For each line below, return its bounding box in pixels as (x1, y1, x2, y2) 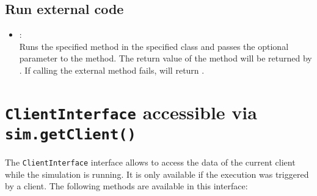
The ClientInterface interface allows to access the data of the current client (5, 156, 296, 169)
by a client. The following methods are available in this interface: (5, 180, 248, 192)
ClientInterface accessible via (5, 99, 257, 124)
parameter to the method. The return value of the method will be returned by (19, 52, 312, 65)
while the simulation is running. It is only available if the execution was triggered (5, 167, 309, 180)
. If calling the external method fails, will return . (19, 63, 205, 76)
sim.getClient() (5, 126, 136, 144)
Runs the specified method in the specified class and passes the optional (19, 40, 289, 52)
